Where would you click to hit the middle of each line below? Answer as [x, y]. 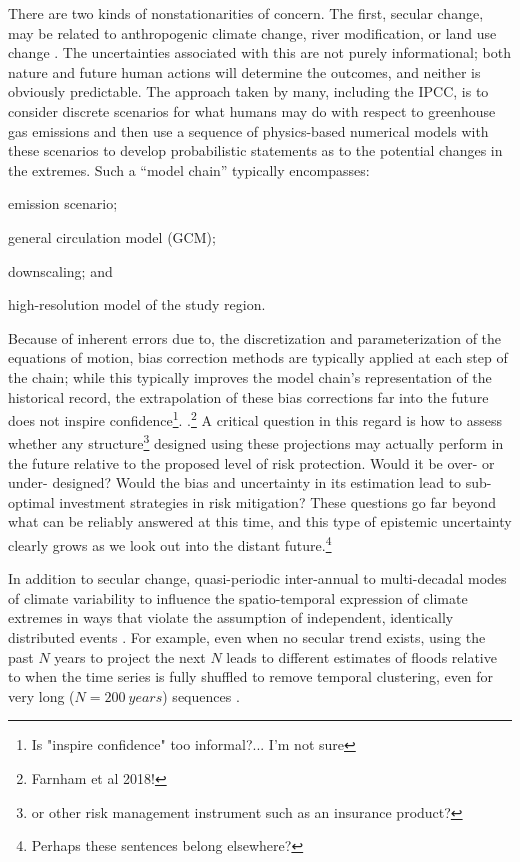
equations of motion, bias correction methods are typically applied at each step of [258, 357]
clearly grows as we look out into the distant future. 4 [170, 543]
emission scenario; [63, 203]
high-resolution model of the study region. [137, 304]
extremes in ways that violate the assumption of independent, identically [231, 617]
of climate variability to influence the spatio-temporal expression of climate [238, 597]
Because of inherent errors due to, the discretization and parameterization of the [255, 337]
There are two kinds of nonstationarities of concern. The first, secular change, [246, 13]
